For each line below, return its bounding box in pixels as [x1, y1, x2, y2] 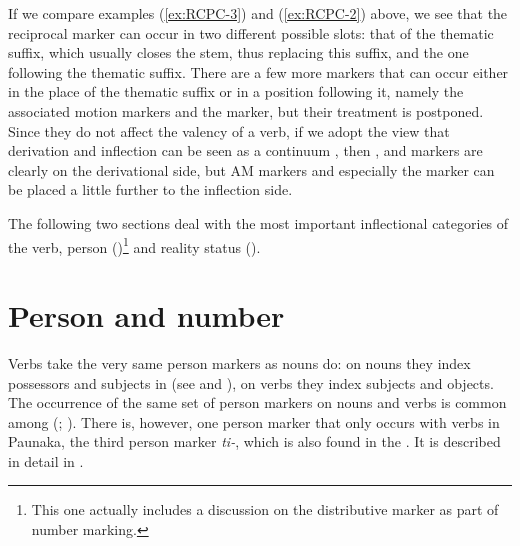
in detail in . [8, 450, 84, 471]
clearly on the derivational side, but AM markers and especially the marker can [8, 159, 495, 180]
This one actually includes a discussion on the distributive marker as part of [31, 499, 499, 520]
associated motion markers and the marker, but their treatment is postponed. [8, 100, 484, 121]
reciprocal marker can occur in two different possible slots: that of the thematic [8, 22, 494, 43]
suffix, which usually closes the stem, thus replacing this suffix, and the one [8, 42, 469, 63]
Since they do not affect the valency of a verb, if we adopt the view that [8, 120, 450, 141]
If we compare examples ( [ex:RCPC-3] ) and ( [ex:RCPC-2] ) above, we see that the [8, 3, 508, 23]
